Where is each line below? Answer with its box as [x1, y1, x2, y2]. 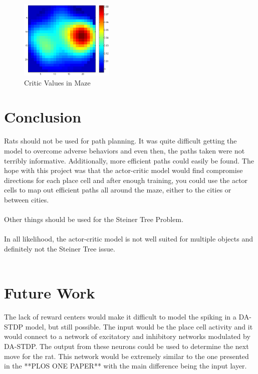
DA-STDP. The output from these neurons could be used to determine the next [4, 340, 249, 351]
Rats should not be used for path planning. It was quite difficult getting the [4, 135, 237, 146]
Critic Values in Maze [24, 77, 91, 87]
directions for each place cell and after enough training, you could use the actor [4, 174, 248, 185]
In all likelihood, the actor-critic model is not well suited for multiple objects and [4, 233, 253, 244]
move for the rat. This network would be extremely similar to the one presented [4, 350, 249, 361]
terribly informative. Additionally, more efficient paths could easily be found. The [4, 155, 254, 165]
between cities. [4, 194, 49, 204]
